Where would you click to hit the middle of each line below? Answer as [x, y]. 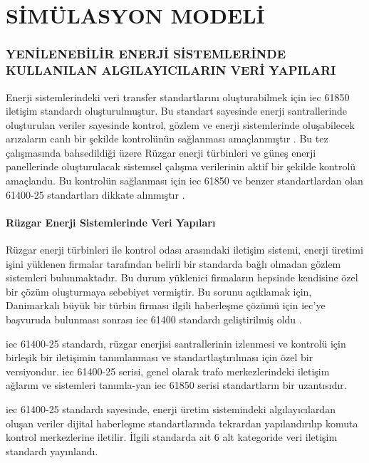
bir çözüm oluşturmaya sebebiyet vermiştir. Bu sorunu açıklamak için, [159, 291]
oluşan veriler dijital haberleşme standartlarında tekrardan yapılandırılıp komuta [182, 423]
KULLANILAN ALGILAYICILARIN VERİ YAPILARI [171, 70]
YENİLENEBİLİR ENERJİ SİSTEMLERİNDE [146, 54]
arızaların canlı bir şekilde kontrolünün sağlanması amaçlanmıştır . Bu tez [167, 139]
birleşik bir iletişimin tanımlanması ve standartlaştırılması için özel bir [160, 357]
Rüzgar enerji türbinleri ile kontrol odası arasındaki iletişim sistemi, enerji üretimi [184, 250]
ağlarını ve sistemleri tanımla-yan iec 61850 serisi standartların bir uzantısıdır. [176, 385]
